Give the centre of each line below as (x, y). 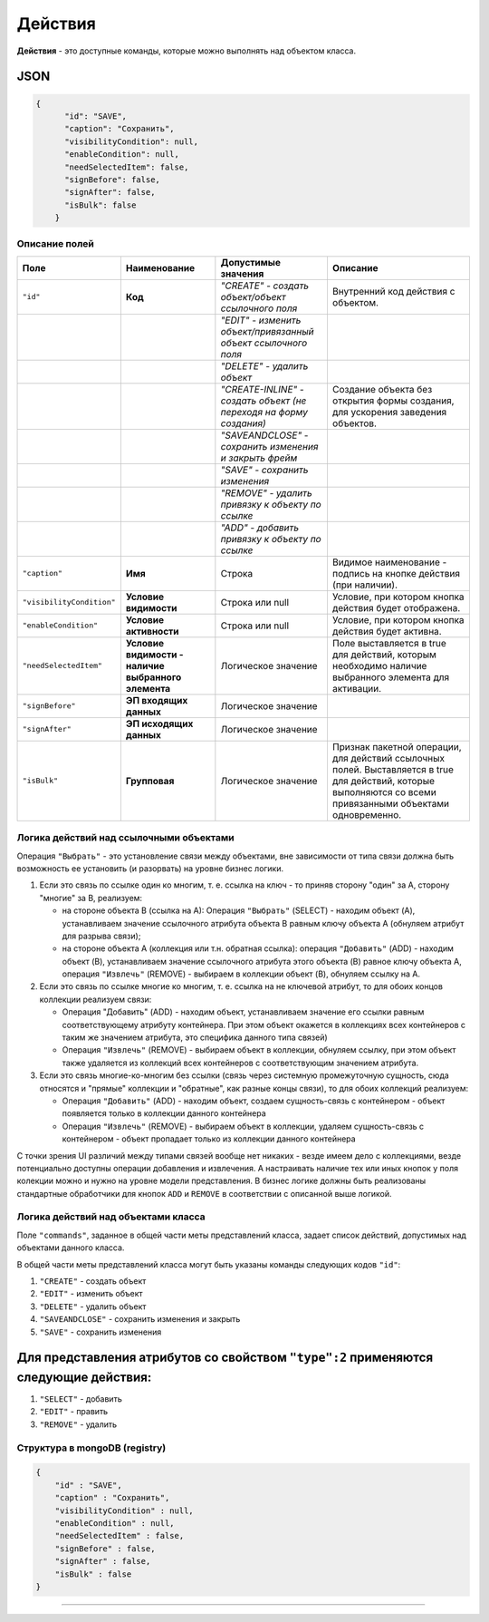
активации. (357, 688)
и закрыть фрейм (259, 458)
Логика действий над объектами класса (111, 1217)
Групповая (150, 781)
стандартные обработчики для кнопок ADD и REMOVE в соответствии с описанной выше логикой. (205, 1193)
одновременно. (367, 814)
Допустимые (250, 262)
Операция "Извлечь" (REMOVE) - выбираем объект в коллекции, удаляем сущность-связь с (243, 1126)
